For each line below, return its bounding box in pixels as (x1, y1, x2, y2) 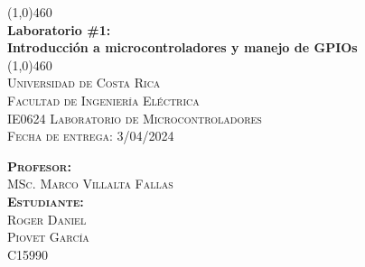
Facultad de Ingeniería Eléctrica (7, 90, 200, 109)
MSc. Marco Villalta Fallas (7, 174, 173, 193)
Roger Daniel (7, 209, 87, 228)
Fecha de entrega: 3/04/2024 (7, 126, 174, 145)
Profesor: (7, 156, 71, 175)
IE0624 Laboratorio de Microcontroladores (7, 108, 262, 127)
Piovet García (7, 227, 89, 246)
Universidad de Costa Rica (7, 73, 161, 92)
